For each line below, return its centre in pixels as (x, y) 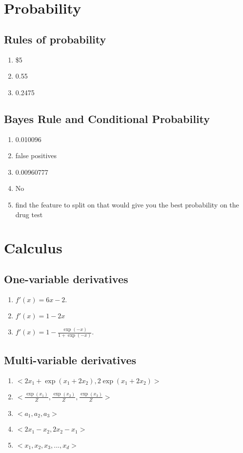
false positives (36, 155)
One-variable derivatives (66, 278)
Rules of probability (55, 39)
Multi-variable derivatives (70, 360)
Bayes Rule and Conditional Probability (107, 118)
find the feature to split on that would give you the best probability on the (127, 204)
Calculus (33, 248)
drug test (29, 214)
